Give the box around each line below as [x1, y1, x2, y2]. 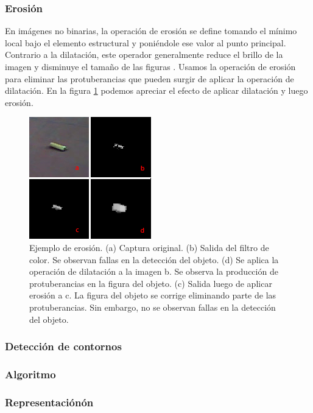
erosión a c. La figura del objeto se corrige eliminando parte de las [29, 289, 276, 302]
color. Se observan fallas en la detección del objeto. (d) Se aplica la [29, 253, 279, 266]
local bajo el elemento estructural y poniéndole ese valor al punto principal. [5, 36, 286, 49]
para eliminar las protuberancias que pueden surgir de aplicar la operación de [5, 72, 294, 85]
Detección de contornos [5, 339, 122, 354]
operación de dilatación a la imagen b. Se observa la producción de [29, 265, 278, 278]
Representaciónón [5, 394, 94, 409]
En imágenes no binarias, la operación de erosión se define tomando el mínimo [5, 24, 297, 37]
